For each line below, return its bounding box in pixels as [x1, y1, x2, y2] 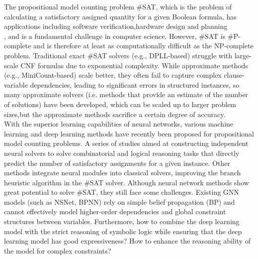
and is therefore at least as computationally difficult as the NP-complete [33, 40, 254, 51]
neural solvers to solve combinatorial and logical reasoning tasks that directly [4, 147, 240, 158]
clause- [224, 70, 245, 80]
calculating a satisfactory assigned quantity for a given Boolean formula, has [4, 11, 237, 21]
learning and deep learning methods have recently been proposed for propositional [4, 128, 254, 138]
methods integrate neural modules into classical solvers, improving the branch [4, 167, 241, 178]
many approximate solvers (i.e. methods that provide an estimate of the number [4, 89, 248, 100]
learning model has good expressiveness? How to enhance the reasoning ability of [4, 236, 251, 246]
